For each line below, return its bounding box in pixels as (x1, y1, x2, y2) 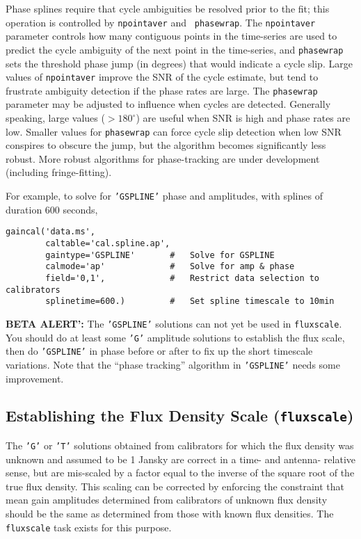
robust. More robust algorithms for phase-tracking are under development (6, 151, 320, 166)
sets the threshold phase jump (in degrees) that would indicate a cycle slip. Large (6, 56, 353, 70)
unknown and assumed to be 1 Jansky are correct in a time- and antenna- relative (6, 451, 356, 466)
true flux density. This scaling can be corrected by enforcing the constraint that (6, 478, 345, 493)
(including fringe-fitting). (6, 165, 112, 179)
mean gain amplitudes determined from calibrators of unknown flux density (6, 492, 328, 507)
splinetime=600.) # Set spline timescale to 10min (45, 296, 335, 307)
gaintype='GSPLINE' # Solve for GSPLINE (45, 250, 275, 260)
